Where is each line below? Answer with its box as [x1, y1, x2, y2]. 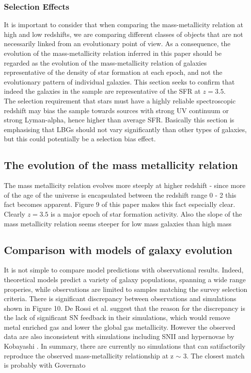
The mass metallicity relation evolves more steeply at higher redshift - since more [4, 180, 246, 190]
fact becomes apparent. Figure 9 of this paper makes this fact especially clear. [4, 199, 235, 209]
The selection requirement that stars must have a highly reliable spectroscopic [4, 95, 236, 105]
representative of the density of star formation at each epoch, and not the [4, 67, 222, 77]
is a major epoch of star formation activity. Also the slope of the [50, 208, 242, 219]
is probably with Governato [4, 360, 86, 370]
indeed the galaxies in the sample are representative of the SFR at [4, 86, 201, 96]
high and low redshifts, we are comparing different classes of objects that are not [4, 29, 243, 39]
